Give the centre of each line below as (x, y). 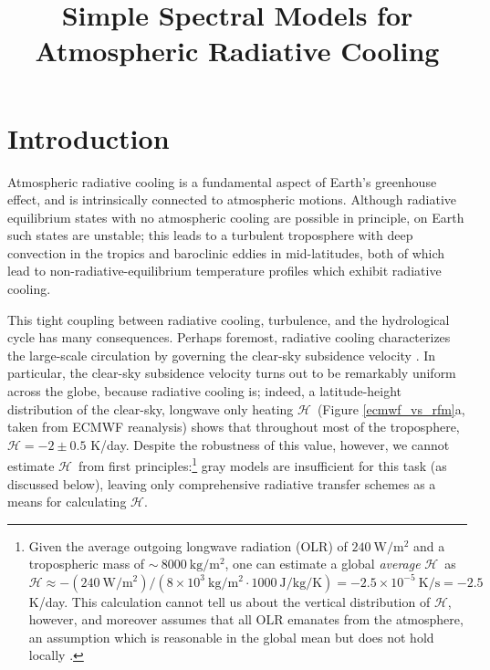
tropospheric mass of (87, 564)
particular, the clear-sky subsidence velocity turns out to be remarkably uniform (232, 373)
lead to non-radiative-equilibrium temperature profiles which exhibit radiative (224, 271)
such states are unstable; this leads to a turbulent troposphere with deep (210, 235)
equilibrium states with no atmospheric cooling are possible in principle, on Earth (236, 217)
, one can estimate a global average (323, 564)
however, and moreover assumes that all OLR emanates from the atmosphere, (246, 619)
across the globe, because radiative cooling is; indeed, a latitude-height (205, 391)
